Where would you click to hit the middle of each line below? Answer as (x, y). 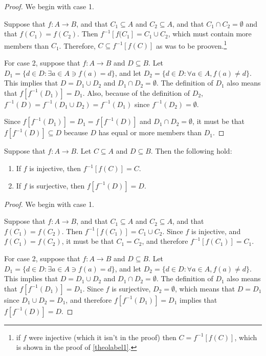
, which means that (205, 288)
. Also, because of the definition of (136, 92)
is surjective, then (57, 185)
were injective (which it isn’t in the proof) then (103, 337)
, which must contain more (210, 34)
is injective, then (55, 168)
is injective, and (216, 231)
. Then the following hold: (191, 151)
